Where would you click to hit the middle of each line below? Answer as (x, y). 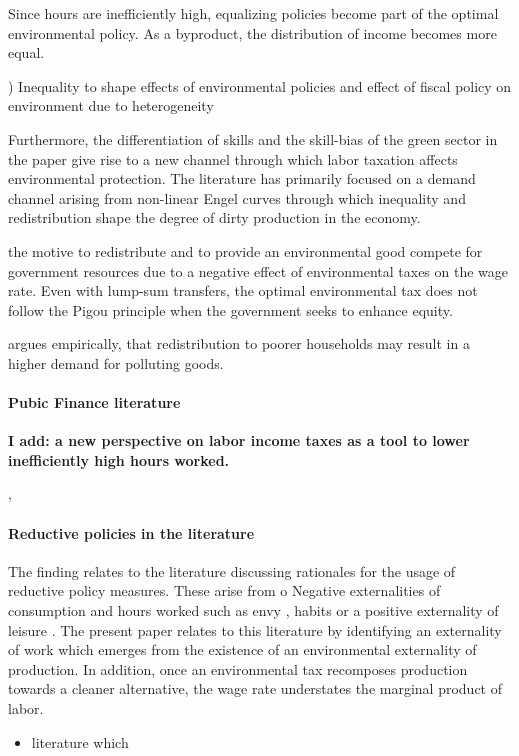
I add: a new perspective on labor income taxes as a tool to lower (239, 440)
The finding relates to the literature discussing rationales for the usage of (232, 570)
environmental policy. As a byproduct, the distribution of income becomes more (252, 32)
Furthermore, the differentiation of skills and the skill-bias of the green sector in (253, 138)
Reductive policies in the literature (131, 532)
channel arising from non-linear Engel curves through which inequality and (237, 197)
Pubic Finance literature (94, 402)
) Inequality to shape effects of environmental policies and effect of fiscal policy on (260, 85)
